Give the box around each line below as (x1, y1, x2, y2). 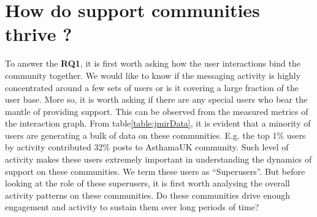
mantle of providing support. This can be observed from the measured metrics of (5, 105, 308, 117)
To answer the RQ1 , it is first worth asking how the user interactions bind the (5, 57, 300, 70)
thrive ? (5, 21, 72, 46)
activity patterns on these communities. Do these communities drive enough (5, 188, 290, 201)
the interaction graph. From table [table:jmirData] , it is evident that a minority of (5, 117, 311, 130)
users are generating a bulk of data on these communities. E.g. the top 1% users (5, 128, 306, 141)
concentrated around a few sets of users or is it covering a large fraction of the (5, 81, 299, 94)
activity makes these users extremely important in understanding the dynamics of (5, 153, 312, 166)
